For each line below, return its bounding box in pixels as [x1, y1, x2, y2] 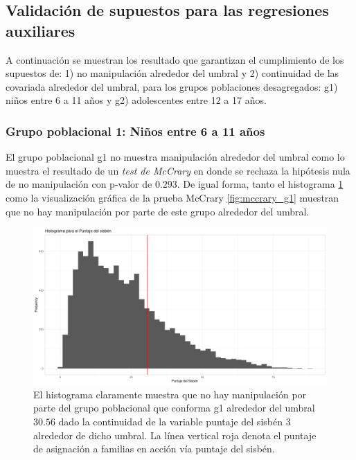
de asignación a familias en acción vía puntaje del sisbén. [33, 441, 275, 456]
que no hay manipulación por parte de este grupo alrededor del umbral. [6, 204, 310, 218]
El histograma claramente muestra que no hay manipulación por [33, 387, 307, 401]
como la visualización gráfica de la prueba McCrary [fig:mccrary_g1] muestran [6, 190, 339, 204]
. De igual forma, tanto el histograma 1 [177, 177, 344, 191]
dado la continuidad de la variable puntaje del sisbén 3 [58, 414, 291, 429]
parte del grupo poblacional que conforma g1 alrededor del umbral [33, 400, 315, 415]
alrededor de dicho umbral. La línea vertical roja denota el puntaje [33, 427, 317, 442]
